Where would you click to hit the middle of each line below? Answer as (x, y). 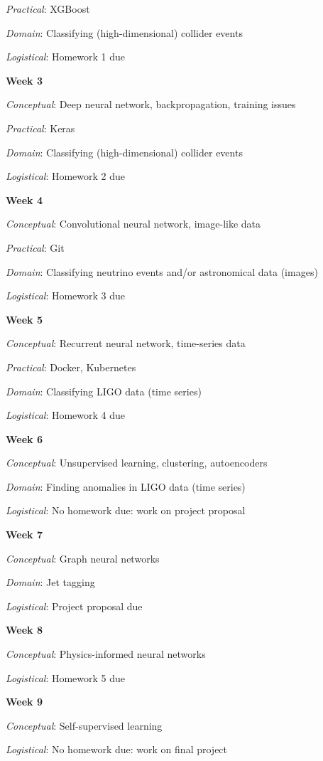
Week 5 (24, 319)
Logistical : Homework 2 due (66, 176)
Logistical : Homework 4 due (66, 415)
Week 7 (24, 534)
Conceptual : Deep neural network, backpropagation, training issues (151, 104)
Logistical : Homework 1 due (66, 57)
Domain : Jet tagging (50, 582)
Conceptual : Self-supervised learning (84, 725)
